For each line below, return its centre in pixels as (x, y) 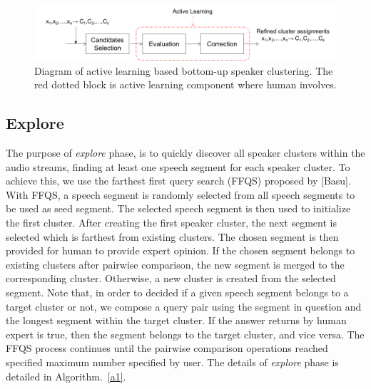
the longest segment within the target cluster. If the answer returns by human (176, 320)
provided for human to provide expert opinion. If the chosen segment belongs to (181, 250)
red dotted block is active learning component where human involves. (185, 84)
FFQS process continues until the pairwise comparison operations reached (167, 348)
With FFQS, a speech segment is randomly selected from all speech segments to (181, 194)
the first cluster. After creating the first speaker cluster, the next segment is (171, 222)
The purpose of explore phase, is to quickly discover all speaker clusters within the (185, 152)
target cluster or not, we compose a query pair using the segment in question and (184, 306)
